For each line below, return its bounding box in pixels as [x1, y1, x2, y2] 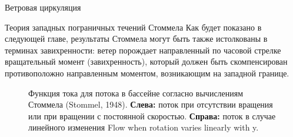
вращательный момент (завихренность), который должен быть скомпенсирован [5, 55, 288, 68]
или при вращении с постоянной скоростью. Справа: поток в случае [28, 109, 276, 122]
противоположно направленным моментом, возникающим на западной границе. [5, 66, 289, 79]
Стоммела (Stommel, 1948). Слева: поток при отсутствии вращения [28, 98, 273, 111]
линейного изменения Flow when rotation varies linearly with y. [28, 121, 259, 133]
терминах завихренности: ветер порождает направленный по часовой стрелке [5, 44, 281, 56]
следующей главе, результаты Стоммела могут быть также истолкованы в [5, 32, 268, 45]
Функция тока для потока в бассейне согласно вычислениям [28, 86, 244, 99]
